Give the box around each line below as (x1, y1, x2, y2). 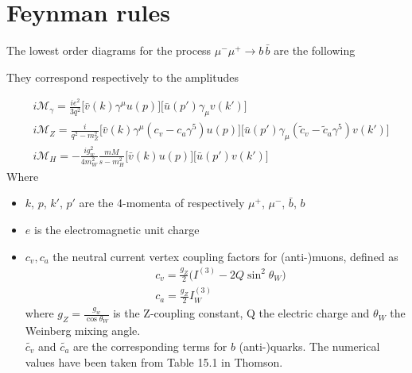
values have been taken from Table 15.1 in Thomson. (25, 353, 283, 370)
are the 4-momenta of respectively (79, 194, 245, 211)
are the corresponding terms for (73, 337, 227, 354)
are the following (274, 42, 356, 59)
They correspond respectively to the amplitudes (6, 68, 239, 85)
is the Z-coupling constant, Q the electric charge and (113, 305, 370, 321)
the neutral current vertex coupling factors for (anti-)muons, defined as (52, 248, 398, 264)
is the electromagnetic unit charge (33, 221, 200, 237)
